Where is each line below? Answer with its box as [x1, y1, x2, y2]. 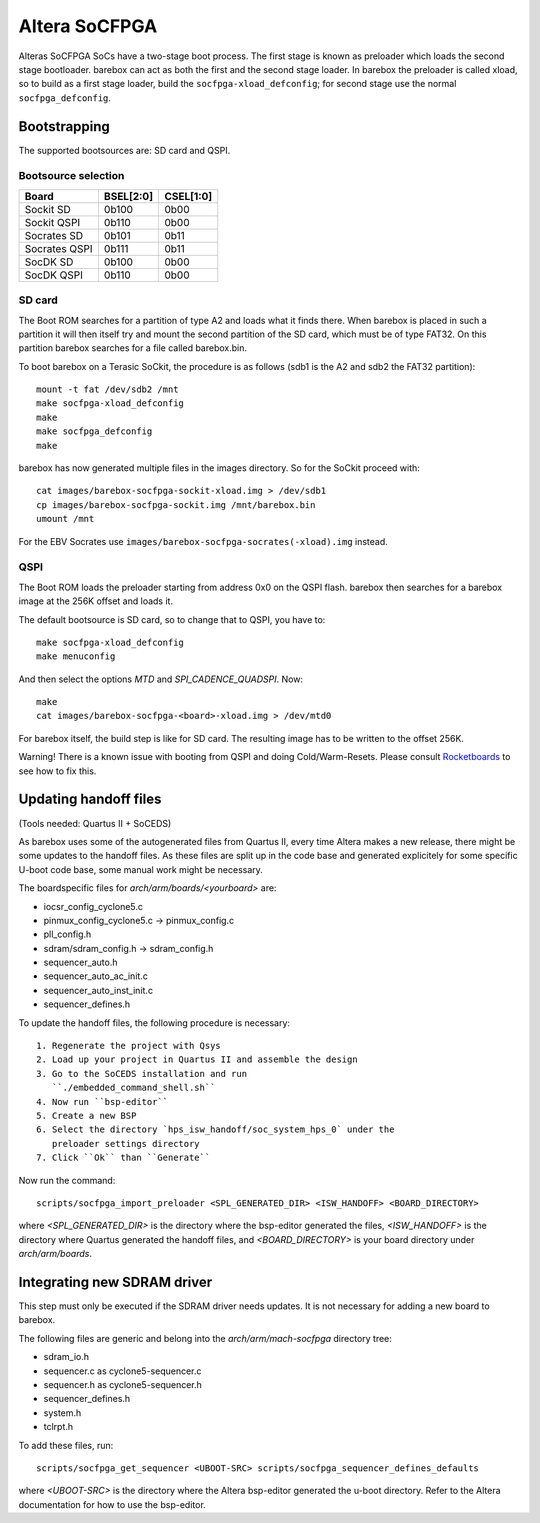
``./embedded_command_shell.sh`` [51, 1082, 216, 1094]
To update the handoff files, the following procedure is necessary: [18, 1016, 290, 1029]
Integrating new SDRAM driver [18, 1273, 213, 1290]
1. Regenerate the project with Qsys [36, 1040, 222, 1052]
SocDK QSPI [24, 268, 84, 282]
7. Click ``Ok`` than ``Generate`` [36, 1152, 211, 1164]
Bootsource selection [18, 169, 125, 183]
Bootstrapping [18, 118, 110, 135]
